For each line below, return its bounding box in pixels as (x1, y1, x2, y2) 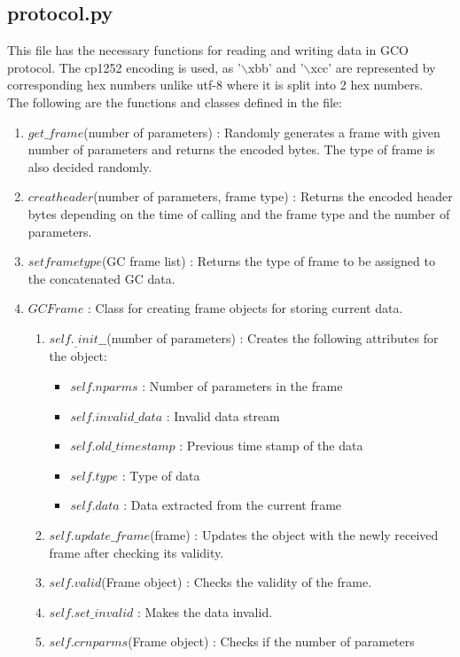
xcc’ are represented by (310, 58, 436, 76)
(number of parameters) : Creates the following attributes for (106, 328, 439, 347)
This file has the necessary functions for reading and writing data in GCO (7, 41, 409, 59)
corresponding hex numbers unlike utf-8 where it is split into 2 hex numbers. (7, 75, 424, 94)
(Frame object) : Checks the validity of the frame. (101, 573, 372, 591)
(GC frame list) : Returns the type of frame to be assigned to (101, 252, 435, 270)
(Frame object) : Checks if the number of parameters (128, 632, 415, 651)
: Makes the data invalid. (136, 602, 273, 621)
